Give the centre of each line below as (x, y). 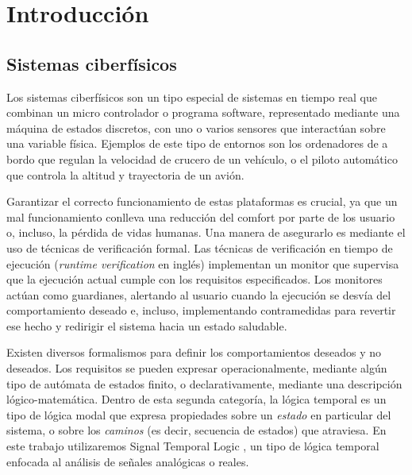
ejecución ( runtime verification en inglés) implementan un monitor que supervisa (203, 263)
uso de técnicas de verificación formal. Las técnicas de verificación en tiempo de (200, 247)
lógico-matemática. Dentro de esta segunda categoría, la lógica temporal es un (196, 399)
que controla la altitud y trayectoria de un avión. (125, 174)
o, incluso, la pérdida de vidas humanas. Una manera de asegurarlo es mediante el (206, 232)
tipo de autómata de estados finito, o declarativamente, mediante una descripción (204, 383)
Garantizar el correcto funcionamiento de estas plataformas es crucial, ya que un (202, 201)
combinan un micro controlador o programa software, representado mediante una (203, 112)
